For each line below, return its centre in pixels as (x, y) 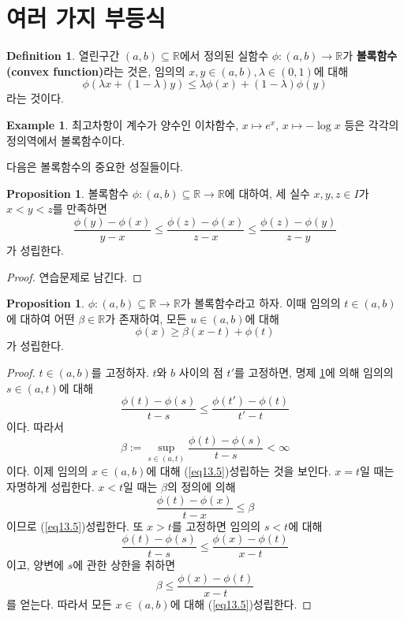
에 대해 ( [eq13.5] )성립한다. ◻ (241, 604)
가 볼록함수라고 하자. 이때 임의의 (260, 303)
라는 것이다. (35, 98)
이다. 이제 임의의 (47, 471)
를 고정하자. (120, 372)
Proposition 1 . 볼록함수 (68, 193)
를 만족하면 (80, 208)
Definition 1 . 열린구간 (63, 56)
